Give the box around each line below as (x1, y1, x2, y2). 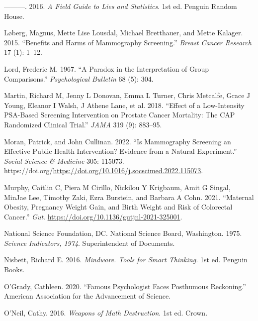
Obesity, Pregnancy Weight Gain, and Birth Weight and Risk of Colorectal (4, 202, 233, 212)
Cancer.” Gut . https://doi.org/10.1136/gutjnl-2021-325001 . (4, 211, 182, 221)
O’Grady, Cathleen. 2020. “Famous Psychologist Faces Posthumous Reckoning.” (4, 281, 246, 291)
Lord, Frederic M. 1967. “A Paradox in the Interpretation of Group (4, 63, 209, 74)
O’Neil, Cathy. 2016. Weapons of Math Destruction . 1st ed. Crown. (4, 307, 208, 318)
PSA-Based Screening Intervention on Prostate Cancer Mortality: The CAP (4, 109, 235, 120)
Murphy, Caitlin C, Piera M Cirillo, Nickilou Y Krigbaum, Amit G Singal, (4, 182, 231, 192)
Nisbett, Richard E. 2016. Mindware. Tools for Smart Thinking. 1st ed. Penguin (4, 254, 248, 265)
